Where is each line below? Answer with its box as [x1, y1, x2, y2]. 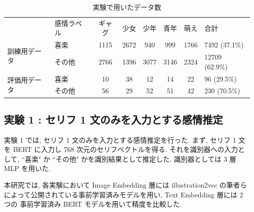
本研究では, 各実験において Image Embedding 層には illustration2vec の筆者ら [4, 180, 247, 190]
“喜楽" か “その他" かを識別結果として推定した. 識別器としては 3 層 [21, 153, 236, 164]
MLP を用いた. [4, 163, 51, 173]
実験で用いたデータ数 [93, 2, 161, 12]
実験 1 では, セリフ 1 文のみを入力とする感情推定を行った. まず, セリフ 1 [4, 134, 236, 145]
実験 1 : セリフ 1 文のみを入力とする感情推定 [4, 111, 223, 127]
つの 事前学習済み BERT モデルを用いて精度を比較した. [4, 199, 182, 209]
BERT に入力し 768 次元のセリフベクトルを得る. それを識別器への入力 [13, 144, 238, 154]
